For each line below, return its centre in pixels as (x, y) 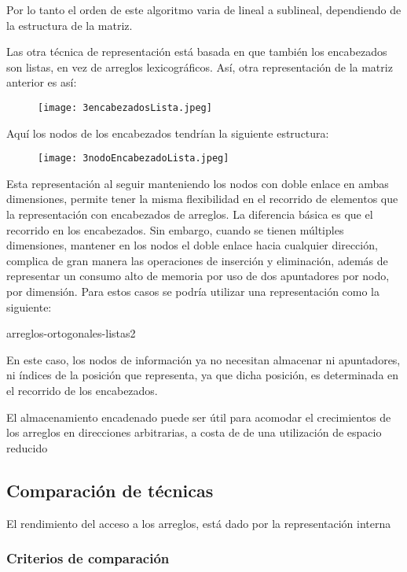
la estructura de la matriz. (70, 25)
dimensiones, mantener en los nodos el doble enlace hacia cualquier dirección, (192, 245)
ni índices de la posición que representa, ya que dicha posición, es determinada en (203, 375)
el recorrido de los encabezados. (82, 390)
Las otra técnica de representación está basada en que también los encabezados (197, 52)
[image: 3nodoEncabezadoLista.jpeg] (134, 159)
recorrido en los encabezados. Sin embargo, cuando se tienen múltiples (175, 229)
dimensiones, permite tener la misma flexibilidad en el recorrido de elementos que (202, 199)
